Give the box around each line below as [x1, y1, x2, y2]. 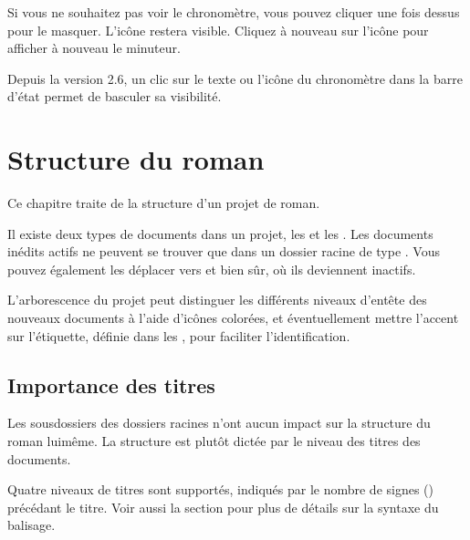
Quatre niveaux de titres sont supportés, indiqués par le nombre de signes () [7, 480, 434, 499]
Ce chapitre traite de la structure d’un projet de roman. [7, 193, 320, 213]
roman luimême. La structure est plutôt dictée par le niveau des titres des [7, 431, 421, 451]
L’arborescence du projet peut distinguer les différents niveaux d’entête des [7, 290, 427, 309]
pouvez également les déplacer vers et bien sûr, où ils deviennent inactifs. [7, 259, 416, 278]
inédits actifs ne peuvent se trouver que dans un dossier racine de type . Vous [7, 242, 440, 261]
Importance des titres [7, 370, 215, 399]
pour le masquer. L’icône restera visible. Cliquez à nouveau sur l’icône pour [7, 20, 429, 39]
